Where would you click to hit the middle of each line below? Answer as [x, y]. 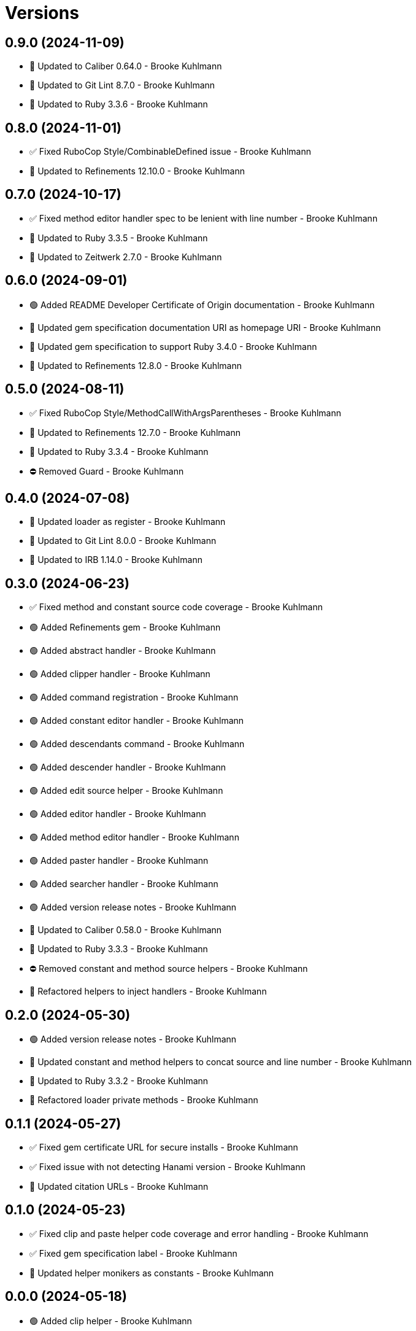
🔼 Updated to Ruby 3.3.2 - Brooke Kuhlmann [119, 1081]
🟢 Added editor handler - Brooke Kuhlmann [118, 814]
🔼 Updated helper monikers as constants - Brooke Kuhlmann [152, 1273]
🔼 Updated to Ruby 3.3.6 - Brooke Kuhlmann [119, 104]
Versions [42, 13]
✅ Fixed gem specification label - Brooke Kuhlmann [133, 1253]
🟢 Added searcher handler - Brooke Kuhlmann [124, 884]
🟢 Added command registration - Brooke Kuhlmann [134, 697]
